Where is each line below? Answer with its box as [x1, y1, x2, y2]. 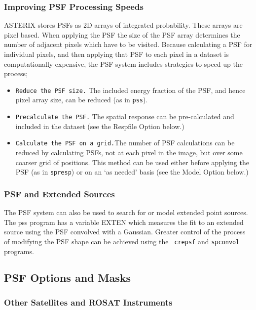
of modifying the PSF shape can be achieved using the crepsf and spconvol [4, 236, 240, 246]
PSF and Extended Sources [4, 187, 115, 200]
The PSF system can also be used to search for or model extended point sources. [4, 207, 248, 218]
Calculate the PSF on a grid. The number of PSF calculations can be [15, 137, 235, 148]
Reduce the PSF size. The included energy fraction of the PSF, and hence [15, 85, 246, 95]
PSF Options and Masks [4, 270, 131, 285]
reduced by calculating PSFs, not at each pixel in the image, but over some [15, 147, 243, 157]
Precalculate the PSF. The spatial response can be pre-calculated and [15, 111, 234, 122]
